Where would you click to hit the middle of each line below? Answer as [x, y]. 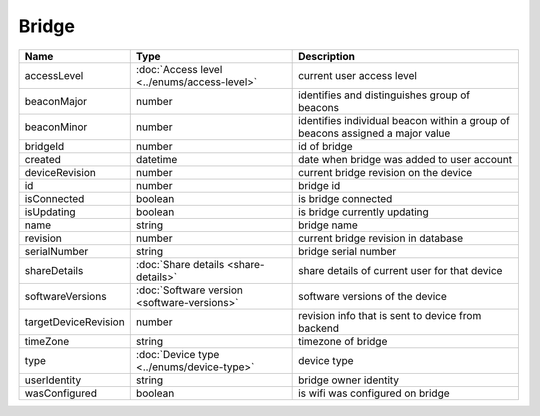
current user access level [357, 75]
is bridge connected [345, 198]
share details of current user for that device [400, 270]
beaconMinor [56, 127]
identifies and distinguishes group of [384, 95]
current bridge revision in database [381, 238]
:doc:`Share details [180, 264]
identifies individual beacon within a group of [404, 120]
